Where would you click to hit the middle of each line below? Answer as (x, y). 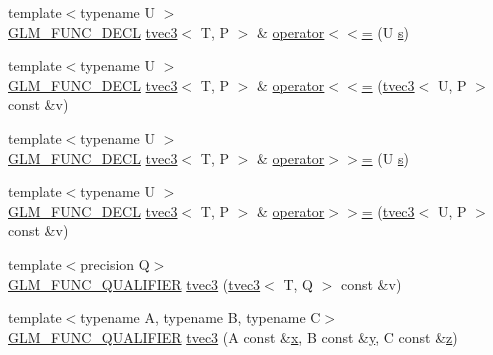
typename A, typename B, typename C (200, 317)
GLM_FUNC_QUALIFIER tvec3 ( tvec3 (134, 283)
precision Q (115, 263)
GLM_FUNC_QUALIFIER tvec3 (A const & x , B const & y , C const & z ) (233, 336)
